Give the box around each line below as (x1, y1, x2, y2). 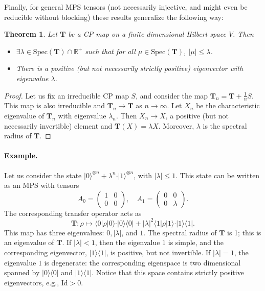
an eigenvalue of (4, 237, 54, 248)
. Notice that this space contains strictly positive (92, 267, 244, 278)
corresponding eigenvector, (4, 247, 87, 258)
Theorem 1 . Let (4, 29, 58, 39)
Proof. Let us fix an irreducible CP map (4, 90, 129, 101)
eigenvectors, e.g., (4, 277, 59, 287)
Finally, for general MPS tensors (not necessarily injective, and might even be (4, 2, 248, 12)
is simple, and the (168, 237, 224, 248)
